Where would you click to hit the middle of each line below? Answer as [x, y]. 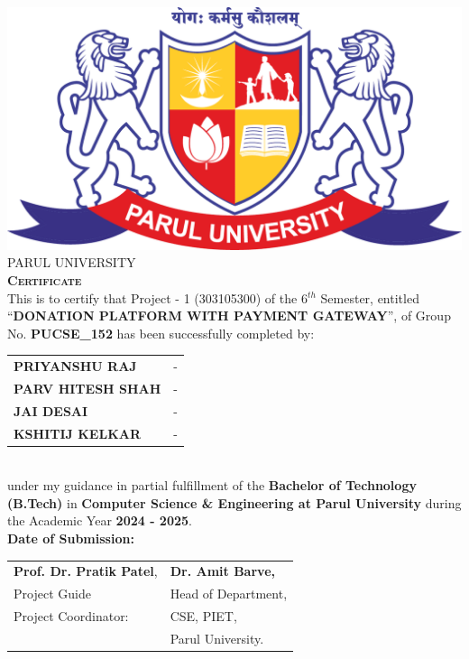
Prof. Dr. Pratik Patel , [86, 571]
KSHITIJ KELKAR [77, 433]
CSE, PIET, [203, 616]
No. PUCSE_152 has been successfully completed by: [161, 333]
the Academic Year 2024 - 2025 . [100, 520]
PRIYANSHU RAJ [75, 366]
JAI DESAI [51, 410]
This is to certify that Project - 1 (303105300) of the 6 [157, 297]
